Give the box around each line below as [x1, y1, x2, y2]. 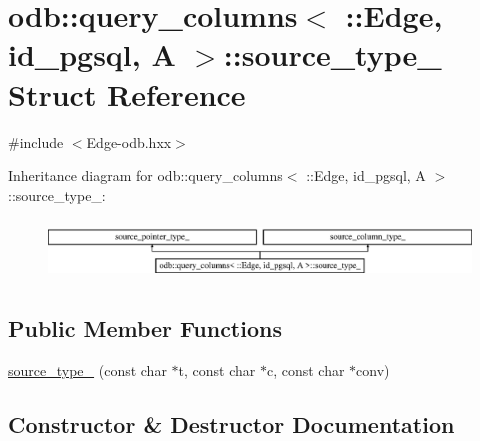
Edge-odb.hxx [86, 131, 172, 152]
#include [8, 131, 64, 152]
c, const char [266, 360, 345, 381]
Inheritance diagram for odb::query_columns [8, 165, 283, 186]
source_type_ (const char [8, 360, 167, 381]
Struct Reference [8, 73, 246, 114]
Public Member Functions [8, 313, 282, 344]
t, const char [178, 360, 256, 381]
